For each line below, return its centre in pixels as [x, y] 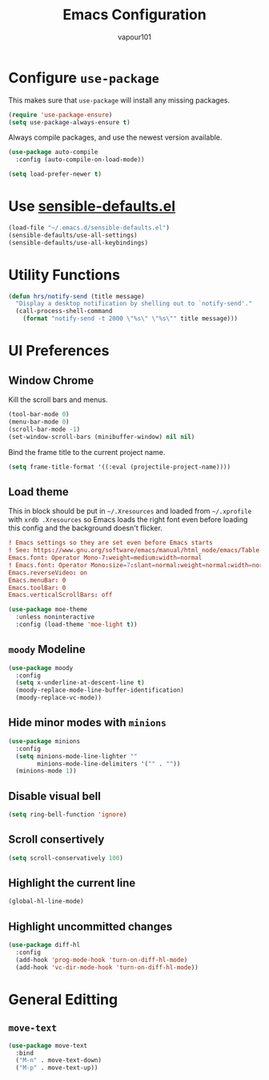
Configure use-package [84, 77]
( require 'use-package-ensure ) [60, 115]
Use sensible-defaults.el [92, 207]
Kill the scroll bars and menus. [58, 400]
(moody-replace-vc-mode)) [59, 698]
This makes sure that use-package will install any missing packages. [119, 100]
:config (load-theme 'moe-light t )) [76, 624]
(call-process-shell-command [64, 311]
